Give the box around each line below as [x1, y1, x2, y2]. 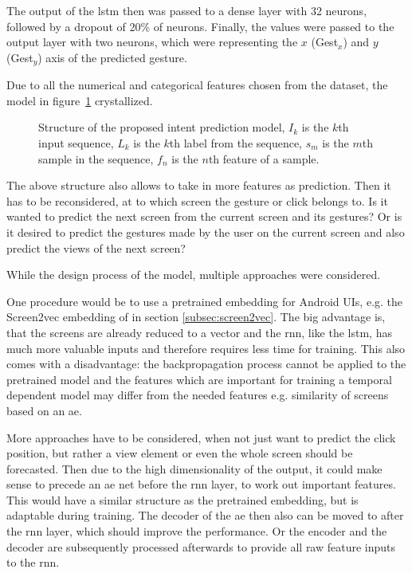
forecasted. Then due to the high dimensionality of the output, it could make [6, 460, 383, 477]
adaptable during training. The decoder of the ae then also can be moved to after [6, 507, 404, 524]
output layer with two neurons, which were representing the [6, 33, 298, 50]
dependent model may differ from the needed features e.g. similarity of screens [6, 387, 389, 403]
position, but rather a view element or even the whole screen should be [6, 445, 353, 461]
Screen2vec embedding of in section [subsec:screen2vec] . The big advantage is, [6, 308, 386, 325]
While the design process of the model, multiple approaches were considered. [6, 266, 381, 283]
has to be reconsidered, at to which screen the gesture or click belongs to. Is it [6, 192, 388, 209]
